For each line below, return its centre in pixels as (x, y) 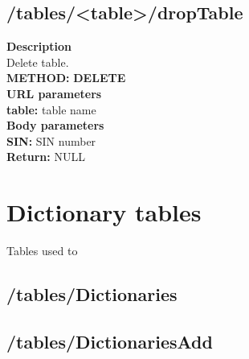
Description (39, 46)
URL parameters (54, 93)
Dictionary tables (104, 212)
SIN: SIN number (51, 140)
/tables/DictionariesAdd (110, 341)
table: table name (51, 109)
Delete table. (38, 62)
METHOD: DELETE (66, 78)
